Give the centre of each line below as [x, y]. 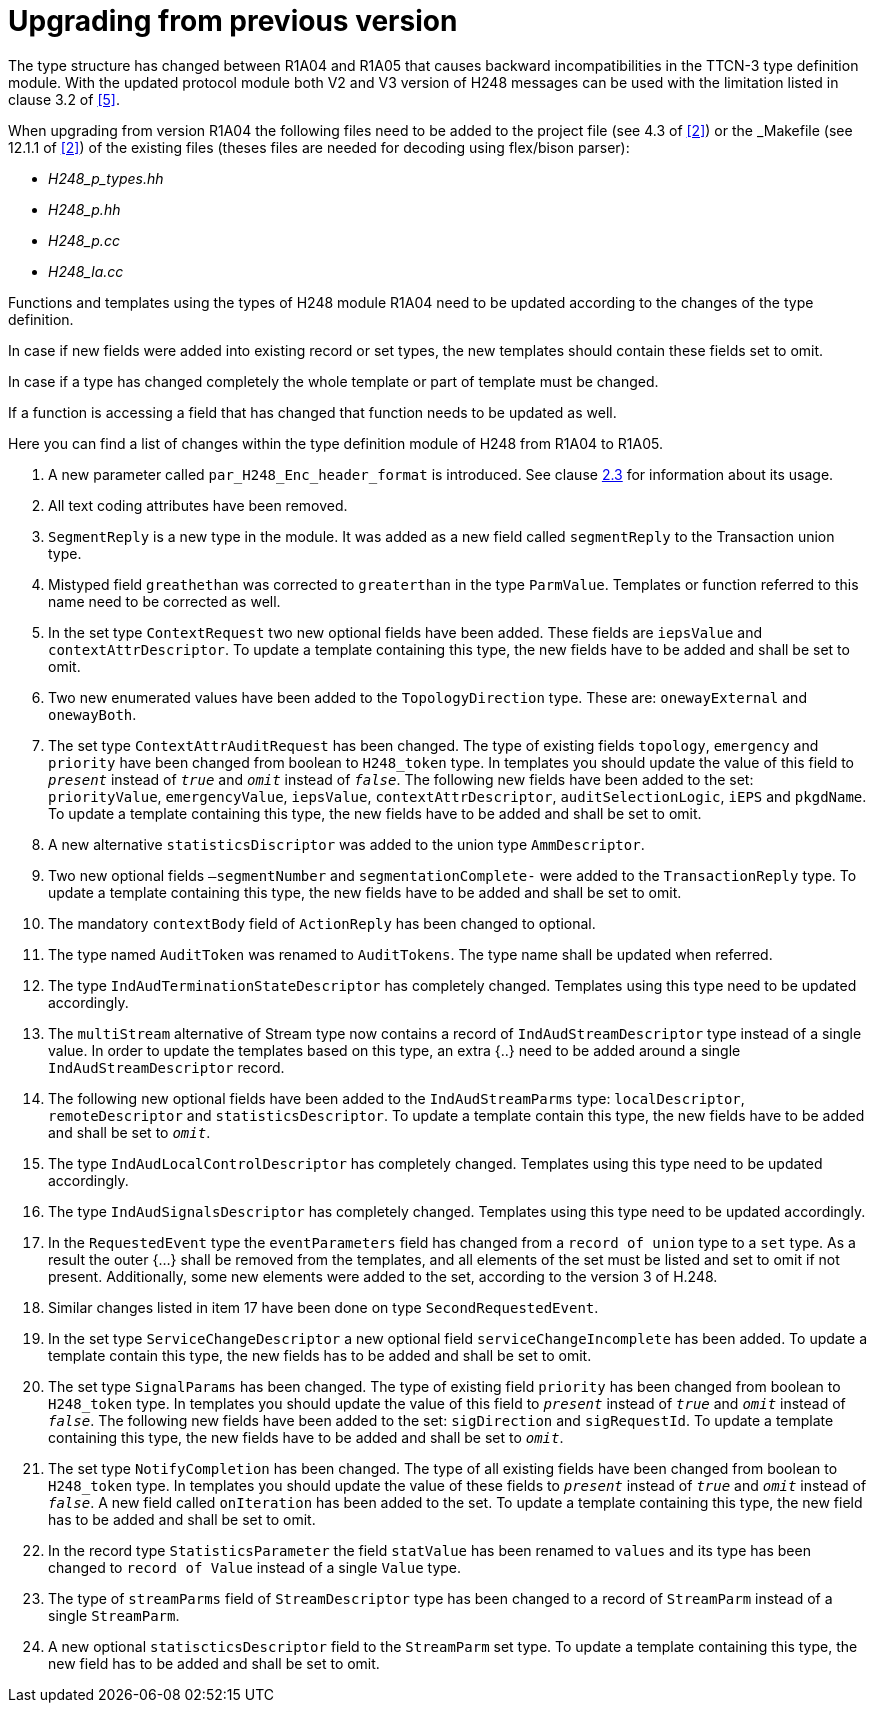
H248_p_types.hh [106, 178]
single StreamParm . [114, 1615]
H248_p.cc [84, 240]
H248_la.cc [86, 271]
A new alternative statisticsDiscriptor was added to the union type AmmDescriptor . [346, 844]
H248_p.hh [84, 209]
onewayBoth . [92, 714]
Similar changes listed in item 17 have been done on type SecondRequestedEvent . [323, 1307]
